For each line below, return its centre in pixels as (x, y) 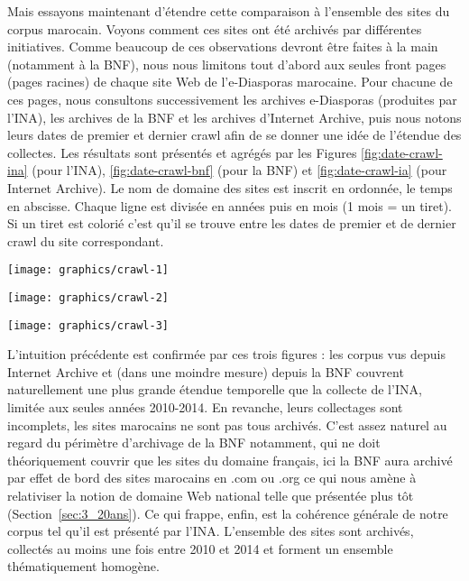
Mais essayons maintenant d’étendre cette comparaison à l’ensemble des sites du (229, 11)
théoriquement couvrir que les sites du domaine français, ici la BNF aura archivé (230, 460)
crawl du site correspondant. (86, 240)
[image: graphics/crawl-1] (88, 270)
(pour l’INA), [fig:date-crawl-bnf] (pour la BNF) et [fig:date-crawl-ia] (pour (239, 170)
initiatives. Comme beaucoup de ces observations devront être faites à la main (223, 46)
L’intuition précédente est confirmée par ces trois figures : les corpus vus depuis (226, 354)
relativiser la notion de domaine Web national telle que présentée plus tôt (211, 496)
